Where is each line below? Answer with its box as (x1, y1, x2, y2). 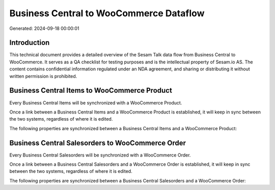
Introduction (9, 39, 50, 47)
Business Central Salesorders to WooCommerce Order (9, 138, 186, 147)
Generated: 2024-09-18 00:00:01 (9, 25, 79, 31)
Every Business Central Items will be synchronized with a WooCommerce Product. (9, 99, 182, 106)
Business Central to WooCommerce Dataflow (9, 8, 205, 19)
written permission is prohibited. (9, 73, 77, 79)
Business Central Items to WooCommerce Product (9, 86, 173, 95)
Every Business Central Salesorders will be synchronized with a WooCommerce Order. (9, 152, 191, 158)
